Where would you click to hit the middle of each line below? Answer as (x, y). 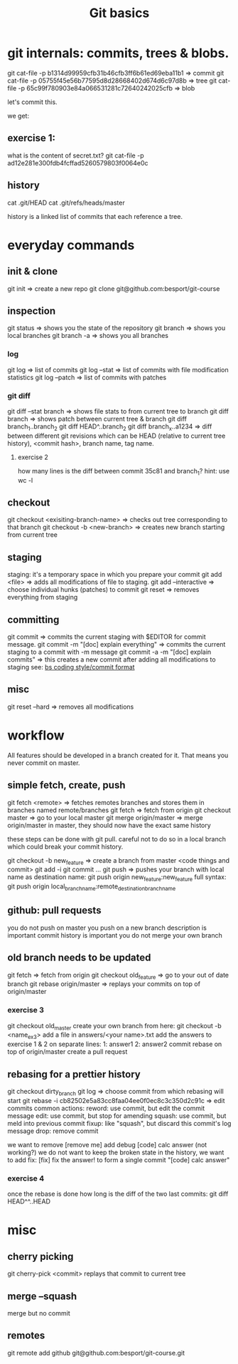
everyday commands (71, 245)
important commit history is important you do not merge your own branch (115, 935)
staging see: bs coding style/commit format (71, 667)
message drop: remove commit (53, 1131)
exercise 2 (33, 457)
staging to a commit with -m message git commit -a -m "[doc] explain (109, 652)
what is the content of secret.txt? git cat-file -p (76, 155)
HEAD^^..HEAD (29, 1201)
